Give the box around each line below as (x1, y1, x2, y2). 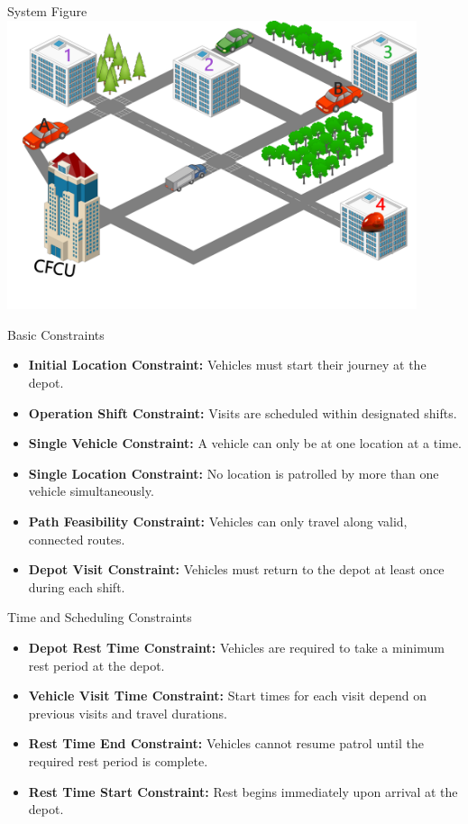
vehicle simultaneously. (28, 481, 154, 500)
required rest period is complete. (28, 751, 208, 770)
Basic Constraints (7, 325, 105, 343)
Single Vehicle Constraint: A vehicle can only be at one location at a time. (28, 434, 462, 453)
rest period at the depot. (28, 655, 165, 674)
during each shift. (28, 577, 125, 596)
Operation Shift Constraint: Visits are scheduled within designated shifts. (28, 403, 457, 422)
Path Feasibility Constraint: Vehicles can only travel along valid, (28, 512, 408, 531)
